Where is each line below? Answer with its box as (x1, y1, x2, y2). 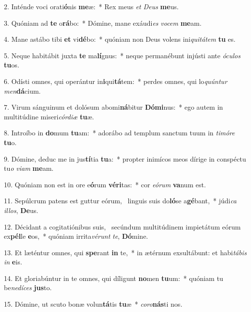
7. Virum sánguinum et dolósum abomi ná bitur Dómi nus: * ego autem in (4, 102, 223, 112)
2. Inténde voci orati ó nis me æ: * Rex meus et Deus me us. (4, 1, 179, 11)
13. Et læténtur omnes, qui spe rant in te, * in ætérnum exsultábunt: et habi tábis (4, 247, 247, 257)
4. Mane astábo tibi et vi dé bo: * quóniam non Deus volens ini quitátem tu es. (4, 34, 235, 44)
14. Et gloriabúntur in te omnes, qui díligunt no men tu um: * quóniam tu (4, 273, 223, 283)
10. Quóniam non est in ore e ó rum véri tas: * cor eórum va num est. (4, 179, 206, 189)
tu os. (4, 60, 19, 70)
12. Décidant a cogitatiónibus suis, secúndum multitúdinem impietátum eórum (4, 221, 241, 231)
